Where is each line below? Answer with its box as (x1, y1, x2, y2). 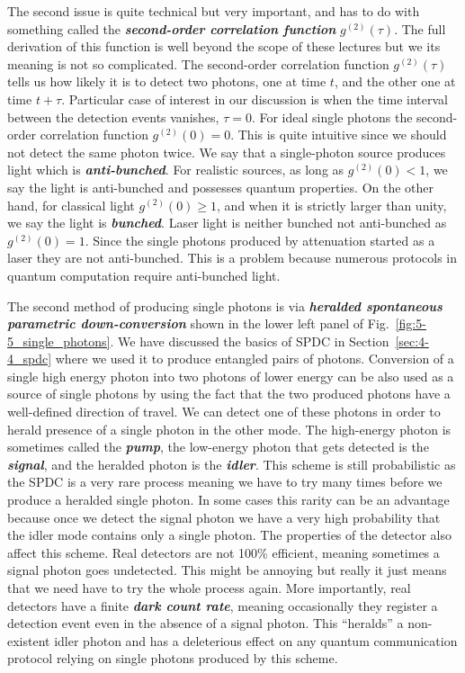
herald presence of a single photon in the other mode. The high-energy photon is (7, 419, 452, 438)
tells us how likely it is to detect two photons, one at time (7, 72, 326, 91)
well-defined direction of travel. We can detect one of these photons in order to (7, 402, 441, 421)
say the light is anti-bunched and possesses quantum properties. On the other (7, 177, 434, 196)
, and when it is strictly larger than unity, (217, 195, 447, 214)
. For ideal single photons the (251, 107, 413, 126)
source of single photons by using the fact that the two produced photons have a (7, 384, 451, 403)
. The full (394, 19, 446, 38)
